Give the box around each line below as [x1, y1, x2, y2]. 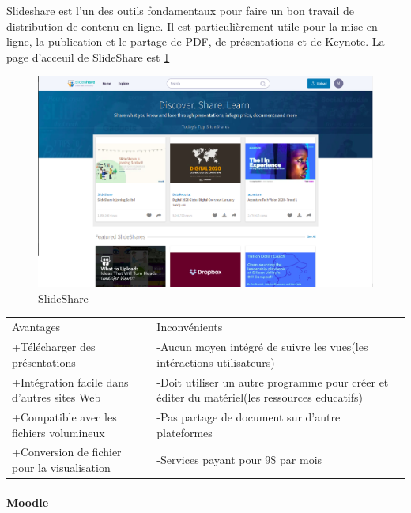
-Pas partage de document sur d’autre [156, 408, 341, 424]
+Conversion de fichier [12, 443, 122, 460]
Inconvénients [156, 319, 223, 335]
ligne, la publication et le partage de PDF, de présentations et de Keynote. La [6, 33, 385, 50]
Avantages [12, 319, 61, 335]
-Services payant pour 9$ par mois [156, 451, 322, 468]
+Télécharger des [12, 338, 96, 355]
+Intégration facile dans [12, 373, 129, 390]
